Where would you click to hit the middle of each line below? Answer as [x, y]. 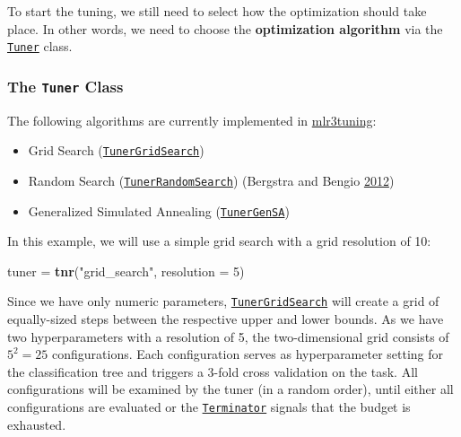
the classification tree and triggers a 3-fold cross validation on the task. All [213, 371]
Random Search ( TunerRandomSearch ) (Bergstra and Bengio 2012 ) [211, 180]
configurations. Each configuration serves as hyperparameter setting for [248, 354]
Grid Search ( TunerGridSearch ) [116, 150]
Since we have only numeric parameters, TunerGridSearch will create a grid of [223, 301]
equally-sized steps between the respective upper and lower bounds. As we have [226, 319]
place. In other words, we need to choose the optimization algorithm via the [225, 28]
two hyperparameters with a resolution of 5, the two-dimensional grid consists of [228, 336]
